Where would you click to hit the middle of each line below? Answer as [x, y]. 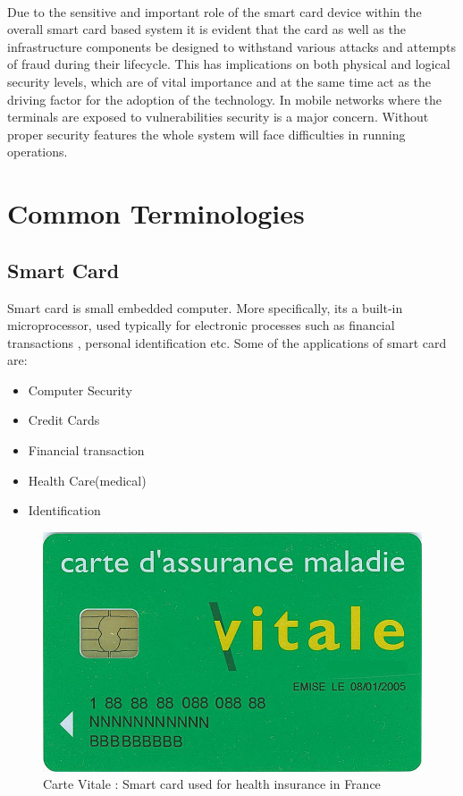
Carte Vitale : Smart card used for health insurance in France [212, 784]
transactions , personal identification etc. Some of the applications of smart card [227, 342]
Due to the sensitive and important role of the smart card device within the [215, 11]
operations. [38, 152]
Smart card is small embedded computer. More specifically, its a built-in [205, 307]
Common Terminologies [156, 213]
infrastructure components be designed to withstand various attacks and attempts [231, 46]
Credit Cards [64, 420]
